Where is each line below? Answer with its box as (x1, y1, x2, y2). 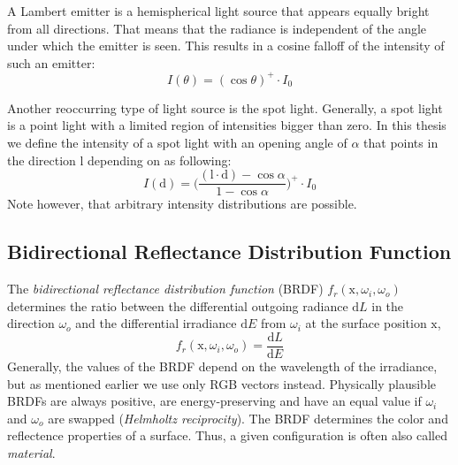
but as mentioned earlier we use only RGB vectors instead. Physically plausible (7, 374, 437, 393)
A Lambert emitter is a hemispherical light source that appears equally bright (7, 2, 430, 19)
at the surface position (305, 314, 427, 332)
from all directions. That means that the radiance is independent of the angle (7, 19, 427, 37)
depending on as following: (88, 150, 232, 169)
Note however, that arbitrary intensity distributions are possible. (7, 194, 357, 213)
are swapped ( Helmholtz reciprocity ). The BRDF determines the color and (48, 408, 448, 427)
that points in (363, 133, 439, 152)
